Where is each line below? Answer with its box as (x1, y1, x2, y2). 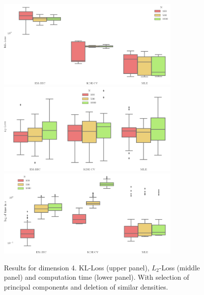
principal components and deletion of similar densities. (4, 281, 168, 292)
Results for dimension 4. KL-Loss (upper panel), (4, 262, 149, 272)
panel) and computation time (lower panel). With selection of (4, 272, 189, 282)
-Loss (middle (159, 262, 200, 272)
